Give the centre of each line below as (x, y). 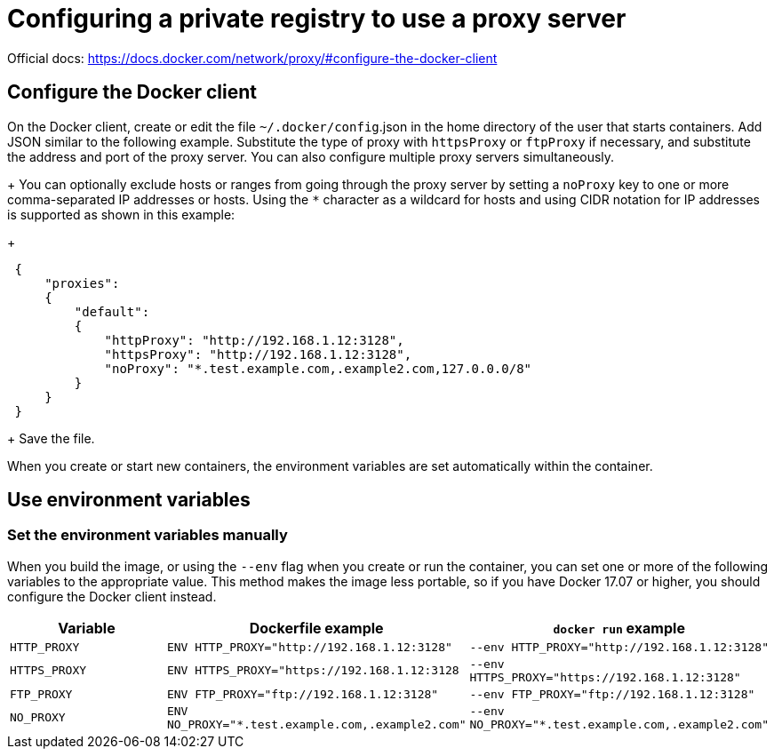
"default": (112, 311)
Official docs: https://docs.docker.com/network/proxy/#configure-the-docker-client (252, 58)
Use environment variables (129, 500)
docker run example (619, 628)
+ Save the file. (51, 438)
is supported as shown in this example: (121, 214)
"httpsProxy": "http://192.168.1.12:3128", (258, 354)
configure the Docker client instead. (112, 596)
